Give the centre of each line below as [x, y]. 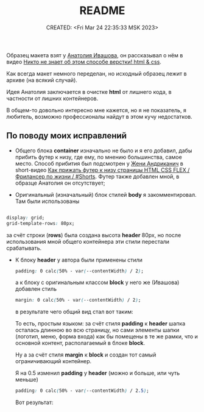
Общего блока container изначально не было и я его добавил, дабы [104, 151]
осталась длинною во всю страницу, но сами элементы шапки [97, 330]
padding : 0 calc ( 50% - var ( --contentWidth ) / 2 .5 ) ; [82, 391]
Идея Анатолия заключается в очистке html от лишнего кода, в [89, 91]
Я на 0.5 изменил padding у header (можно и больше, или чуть [97, 373]
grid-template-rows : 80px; [40, 223]
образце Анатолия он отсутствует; [60, 183]
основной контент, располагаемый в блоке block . [80, 343]
